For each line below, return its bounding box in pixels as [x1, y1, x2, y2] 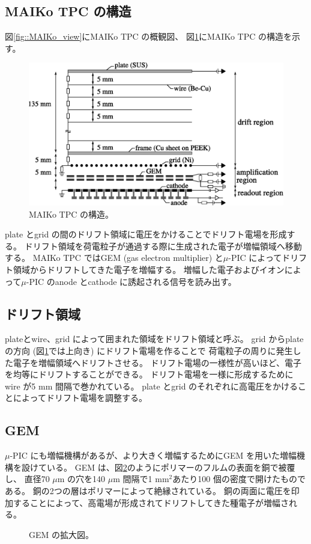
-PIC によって [228, 251, 282, 264]
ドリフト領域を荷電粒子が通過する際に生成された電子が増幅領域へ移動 [24, 239, 302, 252]
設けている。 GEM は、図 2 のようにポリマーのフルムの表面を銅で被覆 [21, 460, 295, 473]
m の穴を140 [57, 472, 106, 485]
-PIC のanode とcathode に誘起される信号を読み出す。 [26, 275, 237, 287]
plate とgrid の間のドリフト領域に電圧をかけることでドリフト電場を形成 [5, 228, 287, 240]
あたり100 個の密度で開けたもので [172, 472, 306, 485]
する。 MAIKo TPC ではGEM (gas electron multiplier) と [5, 251, 223, 264]
